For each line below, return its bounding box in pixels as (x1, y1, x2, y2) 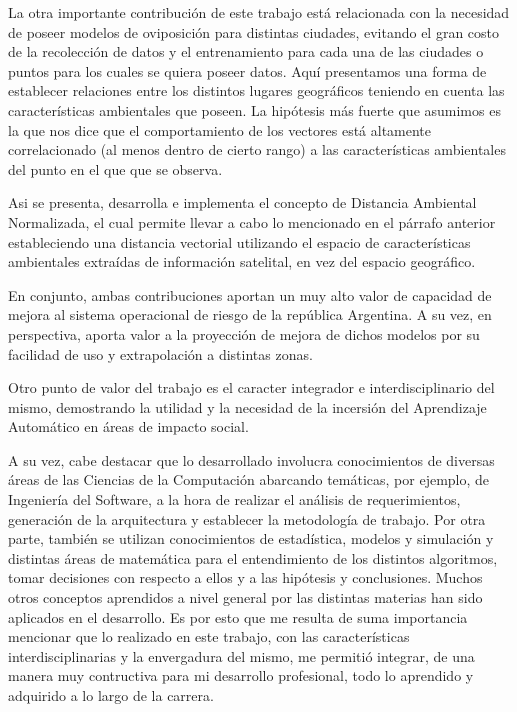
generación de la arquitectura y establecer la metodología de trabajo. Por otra (8, 508, 486, 529)
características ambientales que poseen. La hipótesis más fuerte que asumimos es (8, 99, 501, 120)
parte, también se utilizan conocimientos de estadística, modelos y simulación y (8, 528, 494, 549)
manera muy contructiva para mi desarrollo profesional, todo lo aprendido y (8, 665, 474, 686)
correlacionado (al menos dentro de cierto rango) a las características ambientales (8, 139, 506, 160)
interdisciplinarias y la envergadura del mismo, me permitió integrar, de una (8, 645, 475, 666)
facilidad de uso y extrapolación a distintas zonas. (8, 343, 313, 364)
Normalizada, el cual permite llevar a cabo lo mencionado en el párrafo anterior (8, 211, 496, 232)
